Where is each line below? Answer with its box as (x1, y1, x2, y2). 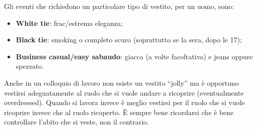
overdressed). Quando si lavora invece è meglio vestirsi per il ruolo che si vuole (4, 97, 245, 108)
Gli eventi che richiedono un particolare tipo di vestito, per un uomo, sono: (4, 1, 234, 11)
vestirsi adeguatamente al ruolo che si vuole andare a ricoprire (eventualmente (4, 87, 244, 98)
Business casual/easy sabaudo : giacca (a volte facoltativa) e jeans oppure (16, 51, 253, 61)
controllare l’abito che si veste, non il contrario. (4, 117, 149, 127)
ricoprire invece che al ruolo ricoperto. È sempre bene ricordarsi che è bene (4, 107, 234, 117)
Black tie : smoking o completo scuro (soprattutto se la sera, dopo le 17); (16, 34, 242, 45)
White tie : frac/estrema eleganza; (16, 17, 123, 28)
